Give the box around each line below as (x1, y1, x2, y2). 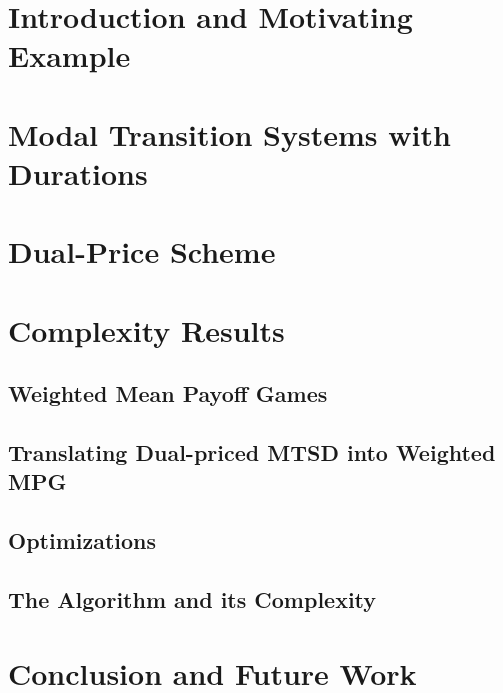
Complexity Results (8, 309, 285, 350)
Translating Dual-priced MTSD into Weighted (8, 437, 496, 468)
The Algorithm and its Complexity (8, 584, 377, 614)
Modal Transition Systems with (8, 113, 451, 154)
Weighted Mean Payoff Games (8, 378, 328, 409)
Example (8, 35, 131, 76)
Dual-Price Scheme (8, 231, 276, 272)
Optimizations (8, 525, 157, 556)
